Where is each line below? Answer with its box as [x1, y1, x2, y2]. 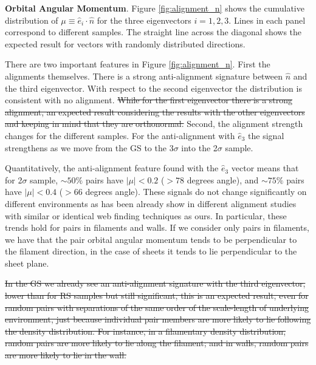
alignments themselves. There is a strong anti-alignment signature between [5, 69, 283, 82]
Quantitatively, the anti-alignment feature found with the [5, 162, 219, 174]
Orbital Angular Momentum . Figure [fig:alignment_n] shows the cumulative [5, 2, 304, 14]
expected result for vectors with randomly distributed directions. [5, 37, 246, 50]
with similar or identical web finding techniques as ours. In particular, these [5, 209, 287, 222]
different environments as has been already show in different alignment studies [5, 197, 297, 210]
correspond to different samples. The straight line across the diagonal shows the [5, 26, 302, 38]
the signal [248, 129, 284, 142]
